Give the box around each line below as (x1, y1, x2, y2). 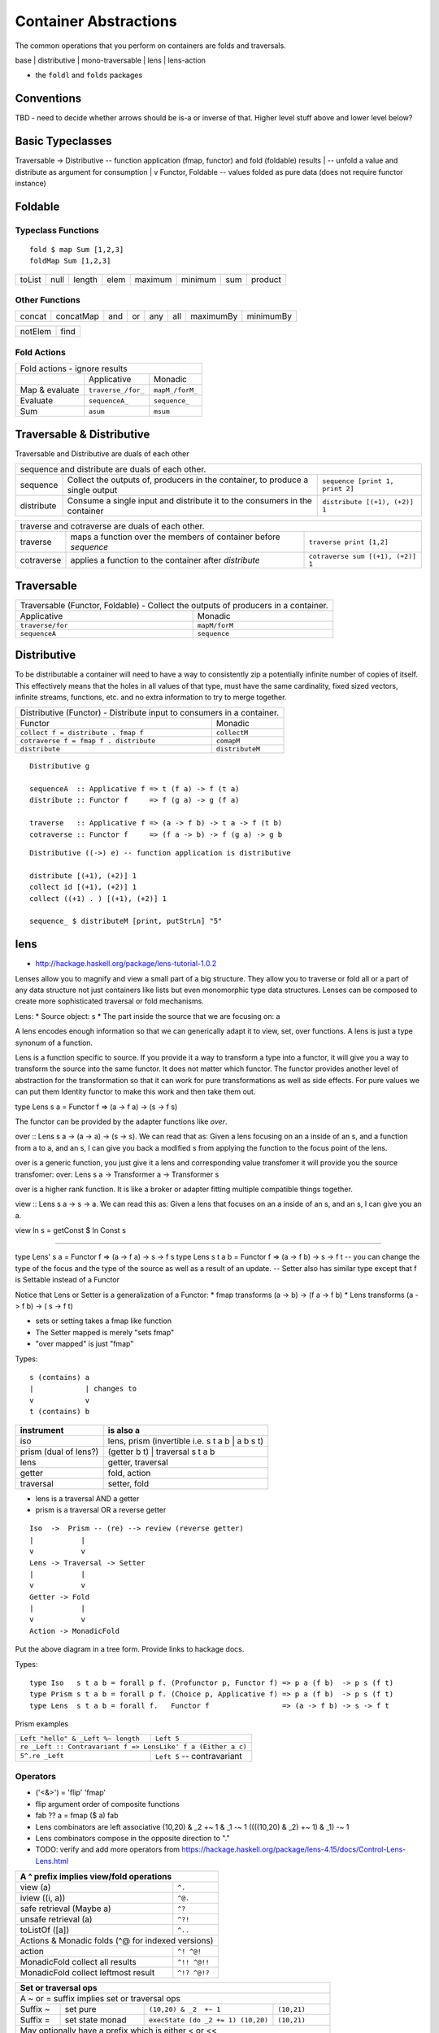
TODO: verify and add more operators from (35, 1844, 180, 1854)
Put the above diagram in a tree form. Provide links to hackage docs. (15, 1644, 245, 1654)
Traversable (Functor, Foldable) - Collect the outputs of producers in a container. (20, 599, 328, 611)
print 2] (322, 485, 354, 494)
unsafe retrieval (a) (20, 1913, 93, 1925)
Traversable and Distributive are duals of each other (15, 448, 189, 459)
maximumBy (189, 311, 238, 322)
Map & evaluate (20, 385, 80, 396)
